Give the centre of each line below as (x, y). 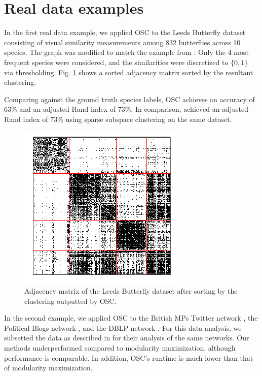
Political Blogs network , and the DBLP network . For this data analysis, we (123, 327)
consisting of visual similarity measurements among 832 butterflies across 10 (122, 42)
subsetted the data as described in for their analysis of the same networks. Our (127, 338)
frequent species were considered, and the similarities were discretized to (116, 62)
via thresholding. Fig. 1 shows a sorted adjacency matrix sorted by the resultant (129, 72)
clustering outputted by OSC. (70, 301)
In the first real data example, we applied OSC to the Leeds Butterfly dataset (125, 32)
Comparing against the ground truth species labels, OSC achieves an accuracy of (129, 99)
